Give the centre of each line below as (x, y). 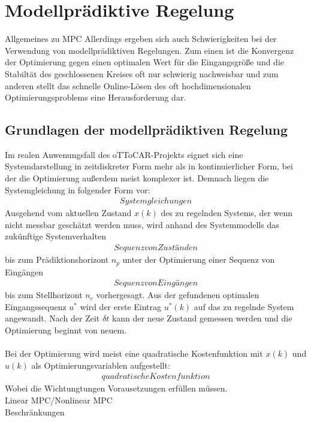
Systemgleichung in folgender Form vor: (78, 189)
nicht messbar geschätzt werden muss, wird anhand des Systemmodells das (142, 224)
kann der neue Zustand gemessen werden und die (202, 318)
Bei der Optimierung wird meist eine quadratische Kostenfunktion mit (134, 353)
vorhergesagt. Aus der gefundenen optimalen (178, 295)
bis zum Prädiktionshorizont (57, 259)
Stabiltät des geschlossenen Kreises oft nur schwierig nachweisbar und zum (142, 73)
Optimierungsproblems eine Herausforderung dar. (96, 97)
